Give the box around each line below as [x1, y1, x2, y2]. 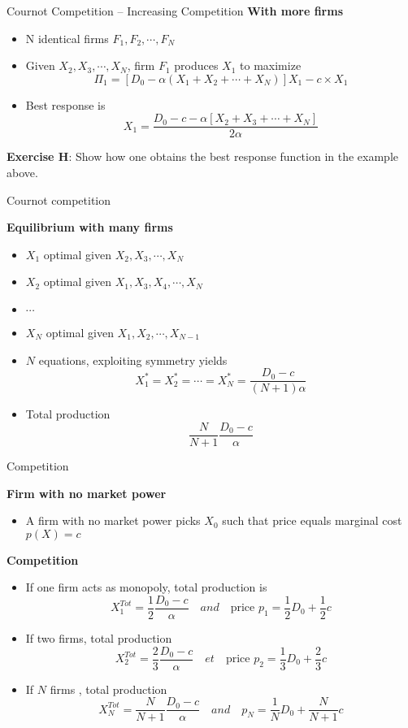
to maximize [240, 57, 302, 74]
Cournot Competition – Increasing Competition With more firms [7, 2, 343, 19]
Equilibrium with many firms [7, 219, 173, 236]
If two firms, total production [25, 629, 172, 646]
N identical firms [25, 29, 109, 46]
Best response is [25, 96, 106, 113]
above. [7, 164, 38, 181]
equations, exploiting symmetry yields [38, 351, 228, 368]
